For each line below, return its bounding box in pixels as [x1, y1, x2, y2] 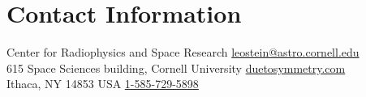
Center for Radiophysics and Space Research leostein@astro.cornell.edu [6, 44, 360, 61]
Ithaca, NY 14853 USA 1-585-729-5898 [6, 75, 199, 92]
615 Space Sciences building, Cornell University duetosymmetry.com [6, 59, 346, 76]
